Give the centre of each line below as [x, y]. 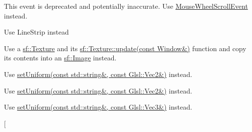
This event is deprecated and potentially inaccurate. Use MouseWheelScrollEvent [126, 6]
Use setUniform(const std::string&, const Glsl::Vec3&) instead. [98, 107]
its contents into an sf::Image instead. [60, 58]
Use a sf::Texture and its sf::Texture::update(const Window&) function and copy [125, 48]
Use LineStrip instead [37, 32]
